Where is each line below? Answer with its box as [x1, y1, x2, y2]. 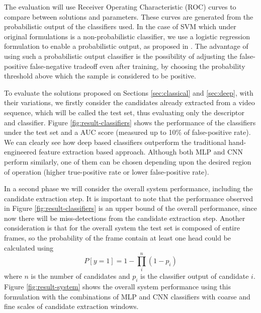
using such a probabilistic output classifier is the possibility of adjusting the [4, 50, 237, 61]
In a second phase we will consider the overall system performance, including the [4, 183, 253, 194]
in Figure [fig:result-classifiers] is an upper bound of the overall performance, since [4, 203, 257, 213]
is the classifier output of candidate [140, 271, 249, 281]
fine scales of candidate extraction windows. [4, 301, 139, 311]
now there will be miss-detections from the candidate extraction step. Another [4, 212, 245, 223]
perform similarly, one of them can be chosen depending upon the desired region [4, 156, 251, 167]
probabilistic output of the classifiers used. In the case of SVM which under [4, 21, 236, 32]
